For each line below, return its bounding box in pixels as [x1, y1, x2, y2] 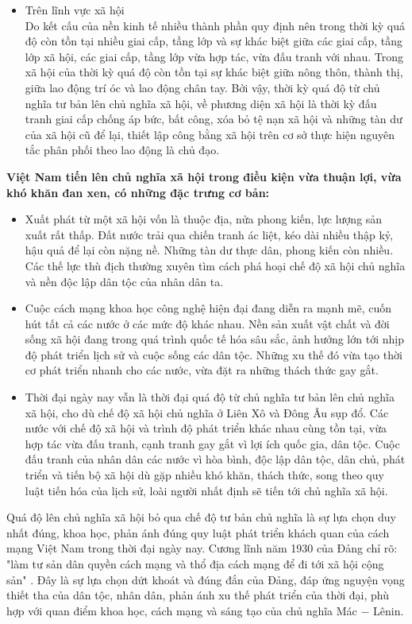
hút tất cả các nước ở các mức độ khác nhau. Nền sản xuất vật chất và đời [25, 315, 390, 331]
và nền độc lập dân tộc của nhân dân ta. [25, 273, 224, 289]
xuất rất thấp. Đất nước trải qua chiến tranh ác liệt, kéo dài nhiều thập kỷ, [25, 226, 393, 242]
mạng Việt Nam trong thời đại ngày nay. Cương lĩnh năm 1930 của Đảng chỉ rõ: [6, 540, 398, 556]
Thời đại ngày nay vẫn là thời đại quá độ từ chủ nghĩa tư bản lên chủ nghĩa [25, 389, 395, 405]
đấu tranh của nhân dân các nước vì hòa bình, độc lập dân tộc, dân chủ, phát [25, 451, 406, 467]
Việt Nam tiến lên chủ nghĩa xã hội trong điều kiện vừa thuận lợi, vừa [6, 168, 402, 184]
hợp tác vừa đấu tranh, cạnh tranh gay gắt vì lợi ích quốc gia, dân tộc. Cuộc [25, 435, 400, 452]
